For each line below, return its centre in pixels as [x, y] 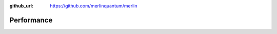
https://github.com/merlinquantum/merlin [94, 6]
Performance [31, 20]
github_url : [21, 6]
